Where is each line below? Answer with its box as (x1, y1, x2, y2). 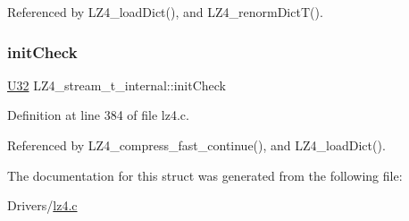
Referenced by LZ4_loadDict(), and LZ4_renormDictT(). (7, 3, 323, 21)
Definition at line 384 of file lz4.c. (7, 106, 189, 124)
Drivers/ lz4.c (7, 196, 78, 215)
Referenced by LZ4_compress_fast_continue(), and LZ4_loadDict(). (7, 136, 386, 154)
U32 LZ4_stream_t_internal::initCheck (7, 75, 226, 94)
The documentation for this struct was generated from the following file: (7, 166, 403, 184)
